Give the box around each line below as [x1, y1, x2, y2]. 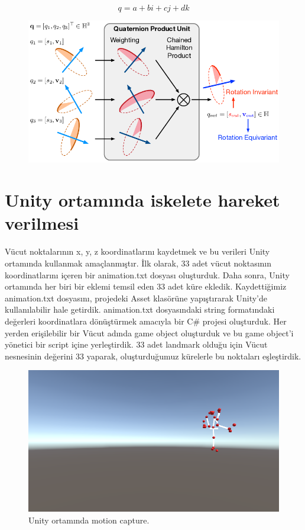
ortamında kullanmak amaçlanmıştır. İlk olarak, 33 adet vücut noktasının [5, 256, 272, 269]
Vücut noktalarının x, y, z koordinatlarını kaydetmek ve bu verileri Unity [5, 245, 270, 258]
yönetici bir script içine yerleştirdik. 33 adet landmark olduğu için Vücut [5, 338, 268, 351]
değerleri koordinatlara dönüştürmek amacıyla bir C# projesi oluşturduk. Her [5, 314, 287, 327]
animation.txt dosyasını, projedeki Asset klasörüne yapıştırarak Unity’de [5, 291, 268, 304]
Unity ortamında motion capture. [28, 513, 150, 526]
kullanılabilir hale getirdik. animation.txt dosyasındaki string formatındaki [5, 303, 275, 316]
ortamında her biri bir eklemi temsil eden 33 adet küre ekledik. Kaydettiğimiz [5, 280, 287, 293]
